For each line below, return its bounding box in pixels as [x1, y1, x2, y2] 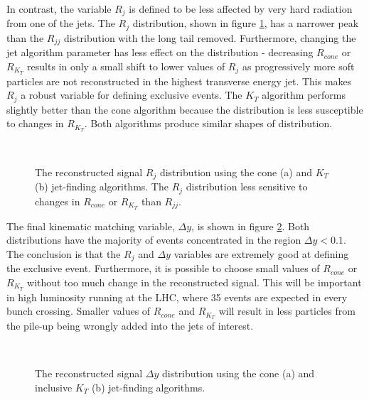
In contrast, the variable [6, 1, 112, 16]
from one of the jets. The [6, 16, 115, 31]
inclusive [35, 380, 73, 394]
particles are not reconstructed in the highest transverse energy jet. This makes [6, 73, 352, 88]
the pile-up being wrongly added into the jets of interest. [6, 318, 254, 333]
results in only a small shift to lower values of [27, 58, 225, 73]
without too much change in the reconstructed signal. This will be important [27, 274, 362, 289]
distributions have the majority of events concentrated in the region [6, 232, 301, 247]
